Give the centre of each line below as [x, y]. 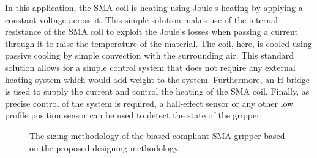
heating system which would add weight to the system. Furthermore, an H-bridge [158, 79]
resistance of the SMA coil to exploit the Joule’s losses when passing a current [151, 31]
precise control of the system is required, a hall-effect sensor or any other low [149, 103]
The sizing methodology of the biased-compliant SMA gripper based [157, 135]
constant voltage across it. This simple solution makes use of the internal [141, 19]
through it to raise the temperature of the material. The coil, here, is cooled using [158, 43]
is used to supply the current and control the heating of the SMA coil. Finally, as [157, 91]
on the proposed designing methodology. [105, 147]
